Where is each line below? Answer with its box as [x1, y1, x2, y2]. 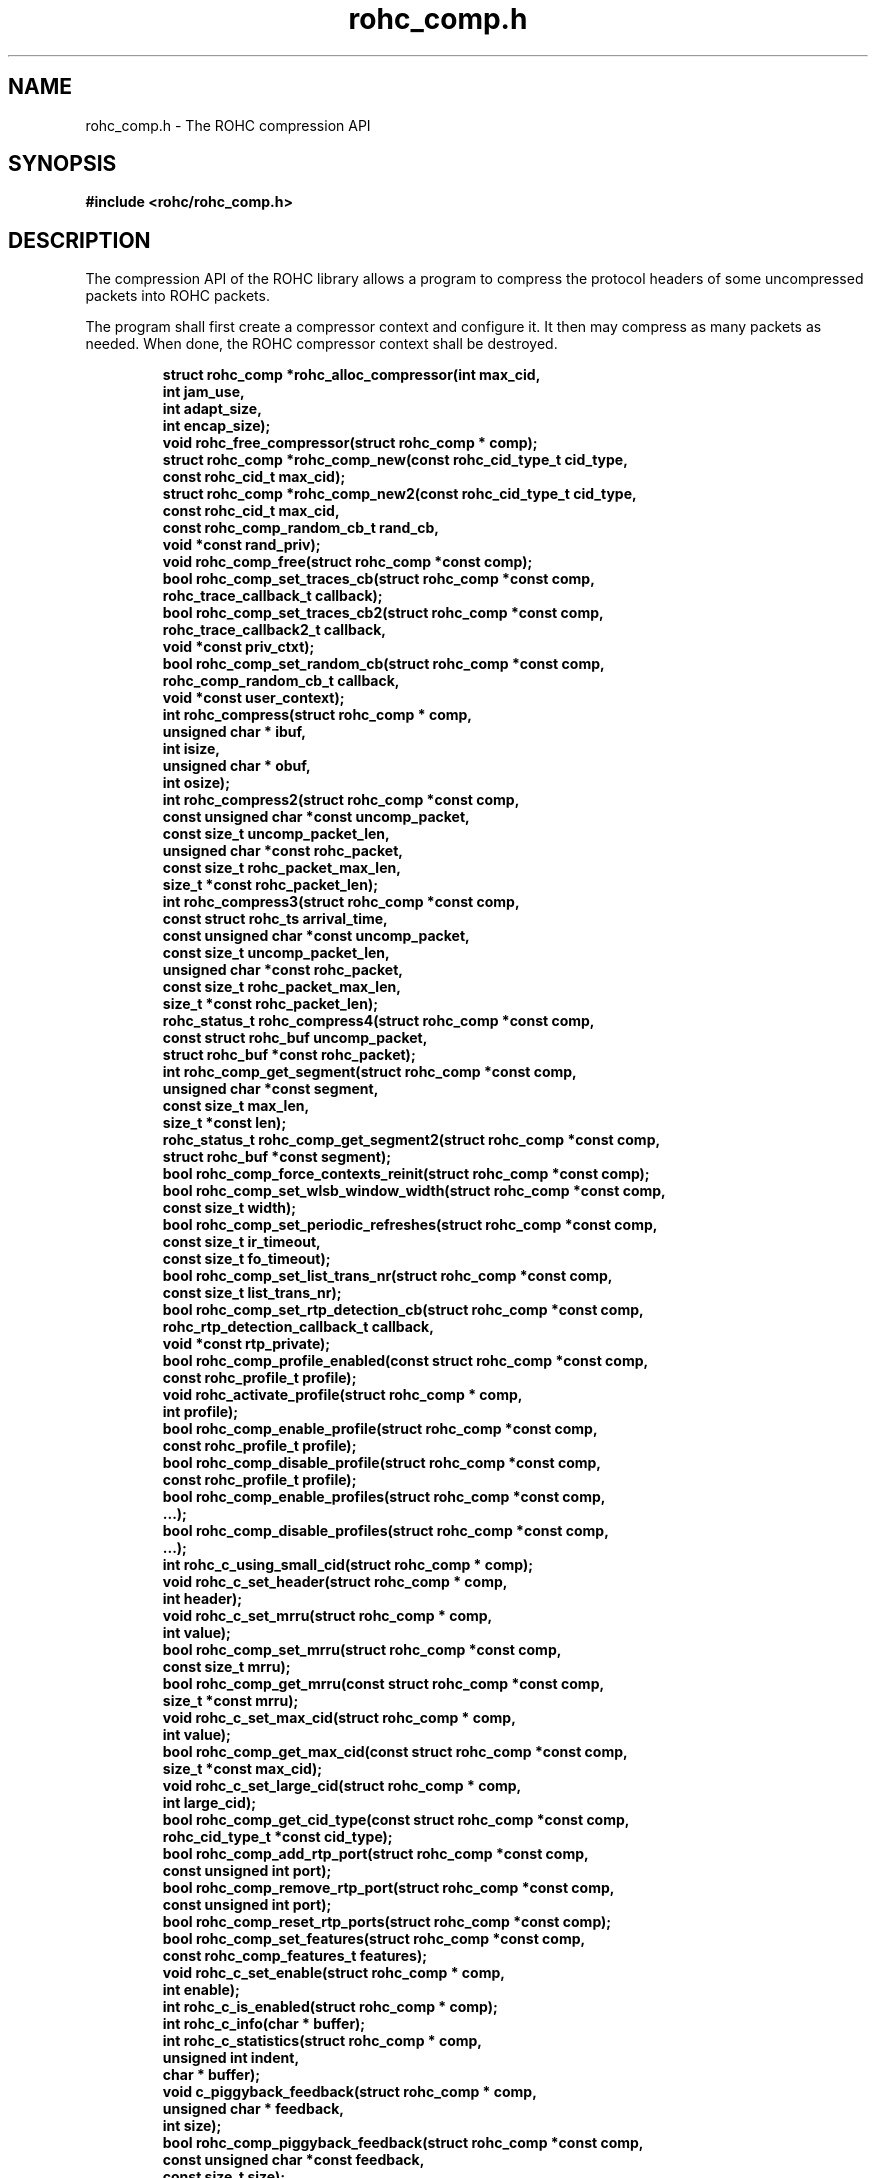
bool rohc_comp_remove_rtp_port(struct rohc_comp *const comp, [162, 1879, 615, 1897]
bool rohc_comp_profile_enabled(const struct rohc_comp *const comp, [162, 1352, 649, 1370]
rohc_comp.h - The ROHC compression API [85, 116, 371, 134]
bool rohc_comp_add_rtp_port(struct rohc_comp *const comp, [162, 1845, 589, 1863]
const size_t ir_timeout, [162, 1233, 321, 1251]
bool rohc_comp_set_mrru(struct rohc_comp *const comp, [162, 1641, 562, 1659]
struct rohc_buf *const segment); [162, 1148, 392, 1166]
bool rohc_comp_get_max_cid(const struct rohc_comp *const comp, [162, 1743, 628, 1761]
